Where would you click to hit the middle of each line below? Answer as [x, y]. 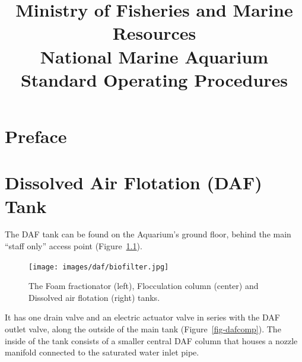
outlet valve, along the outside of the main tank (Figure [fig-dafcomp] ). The [143, 329]
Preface [36, 136]
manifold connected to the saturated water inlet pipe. [102, 352]
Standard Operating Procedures [154, 79]
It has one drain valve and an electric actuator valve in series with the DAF [142, 317]
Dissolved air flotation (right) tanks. [94, 297]
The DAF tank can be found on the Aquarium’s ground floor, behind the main [148, 234]
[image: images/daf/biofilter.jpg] [99, 267]
